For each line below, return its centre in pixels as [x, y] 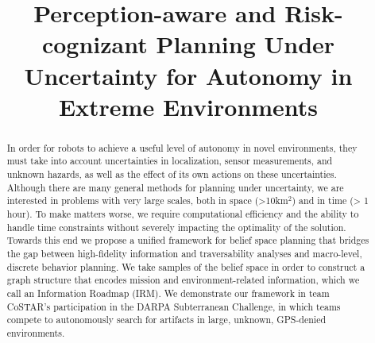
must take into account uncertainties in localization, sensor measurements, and [170, 161]
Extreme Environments [188, 106]
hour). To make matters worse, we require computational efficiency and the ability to [183, 214]
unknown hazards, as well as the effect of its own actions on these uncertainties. [172, 174]
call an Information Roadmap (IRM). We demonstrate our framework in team [168, 293]
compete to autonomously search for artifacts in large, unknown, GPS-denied [166, 320]
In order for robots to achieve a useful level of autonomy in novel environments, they [182, 147]
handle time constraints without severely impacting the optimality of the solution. [176, 227]
